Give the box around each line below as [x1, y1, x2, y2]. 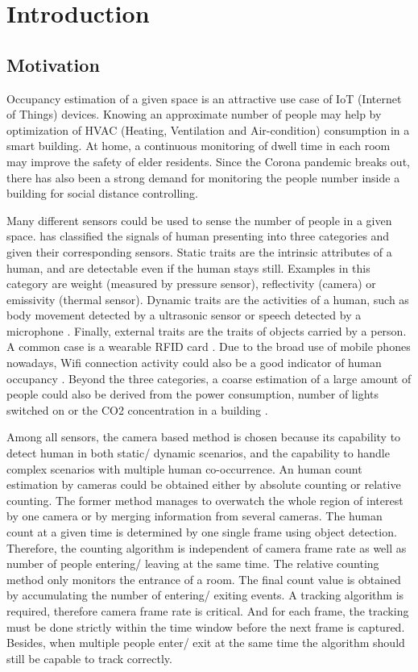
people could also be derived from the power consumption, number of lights [6, 386, 379, 403]
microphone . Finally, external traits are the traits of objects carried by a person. [6, 322, 407, 339]
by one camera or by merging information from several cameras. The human [6, 507, 383, 524]
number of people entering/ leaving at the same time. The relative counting [6, 555, 379, 572]
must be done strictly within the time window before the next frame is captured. [6, 618, 405, 635]
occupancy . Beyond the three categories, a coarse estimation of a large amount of [6, 369, 412, 386]
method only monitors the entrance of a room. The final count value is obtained [6, 570, 401, 587]
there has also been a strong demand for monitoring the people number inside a [6, 169, 400, 186]
